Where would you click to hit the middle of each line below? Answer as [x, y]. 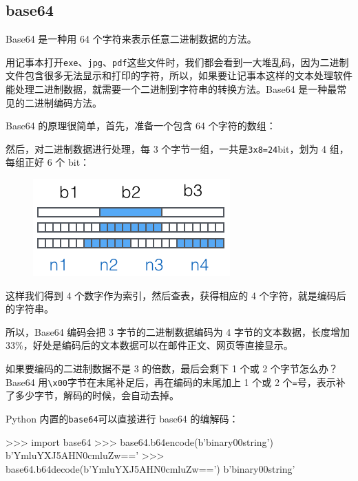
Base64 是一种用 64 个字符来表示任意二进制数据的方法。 [131, 39]
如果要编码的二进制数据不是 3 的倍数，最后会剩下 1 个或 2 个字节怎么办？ [172, 368]
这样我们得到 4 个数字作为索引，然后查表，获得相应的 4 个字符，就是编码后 [176, 295]
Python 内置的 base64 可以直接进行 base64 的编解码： [122, 418]
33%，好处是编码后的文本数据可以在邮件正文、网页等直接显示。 [149, 345]
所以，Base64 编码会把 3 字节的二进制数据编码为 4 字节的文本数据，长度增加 [178, 331]
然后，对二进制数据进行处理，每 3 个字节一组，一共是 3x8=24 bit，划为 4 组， [177, 148]
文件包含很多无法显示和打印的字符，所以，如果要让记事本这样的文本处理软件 [179, 75]
